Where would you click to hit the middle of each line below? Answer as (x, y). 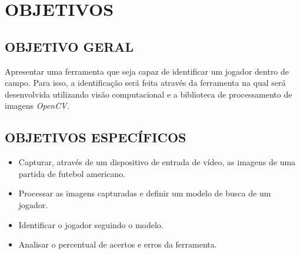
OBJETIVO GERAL (69, 46)
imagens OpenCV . (37, 106)
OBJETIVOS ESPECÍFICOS (96, 137)
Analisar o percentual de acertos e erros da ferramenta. (118, 244)
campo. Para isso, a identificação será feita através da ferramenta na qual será (145, 83)
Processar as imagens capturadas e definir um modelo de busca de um (145, 193)
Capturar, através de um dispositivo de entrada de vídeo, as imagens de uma (157, 162)
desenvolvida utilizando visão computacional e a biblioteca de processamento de (149, 94)
